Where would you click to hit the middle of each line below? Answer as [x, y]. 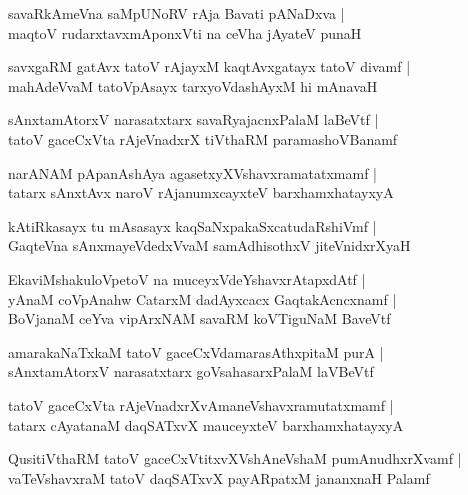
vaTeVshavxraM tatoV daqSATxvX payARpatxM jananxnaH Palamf [219, 477]
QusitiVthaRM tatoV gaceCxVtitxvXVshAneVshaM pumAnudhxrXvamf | [235, 458]
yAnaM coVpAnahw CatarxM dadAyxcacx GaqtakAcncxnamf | [202, 298]
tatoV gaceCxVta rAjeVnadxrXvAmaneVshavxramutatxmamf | [201, 404]
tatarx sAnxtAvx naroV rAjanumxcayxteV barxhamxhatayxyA [201, 192]
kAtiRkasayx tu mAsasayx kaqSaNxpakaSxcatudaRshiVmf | [192, 225]
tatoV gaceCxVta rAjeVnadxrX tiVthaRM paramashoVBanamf [203, 138]
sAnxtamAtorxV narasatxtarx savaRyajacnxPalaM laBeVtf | [193, 119]
